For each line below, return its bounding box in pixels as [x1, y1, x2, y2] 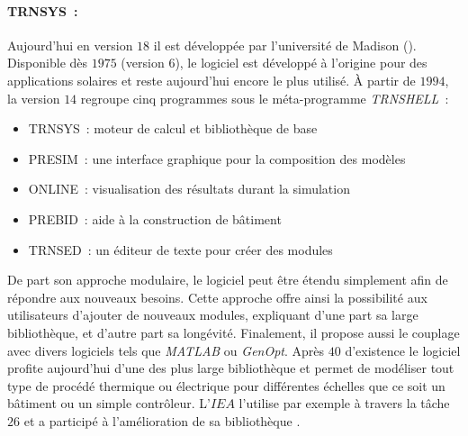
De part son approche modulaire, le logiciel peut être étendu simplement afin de [7, 270, 448, 289]
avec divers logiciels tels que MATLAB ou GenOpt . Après [7, 341, 325, 359]
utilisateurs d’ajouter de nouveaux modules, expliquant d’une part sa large [7, 305, 418, 324]
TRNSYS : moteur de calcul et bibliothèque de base [28, 119, 318, 138]
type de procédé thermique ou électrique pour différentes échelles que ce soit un [7, 376, 445, 395]
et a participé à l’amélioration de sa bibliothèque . [23, 411, 301, 430]
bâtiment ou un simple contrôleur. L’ [7, 394, 211, 413]
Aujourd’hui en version [7, 35, 133, 54]
